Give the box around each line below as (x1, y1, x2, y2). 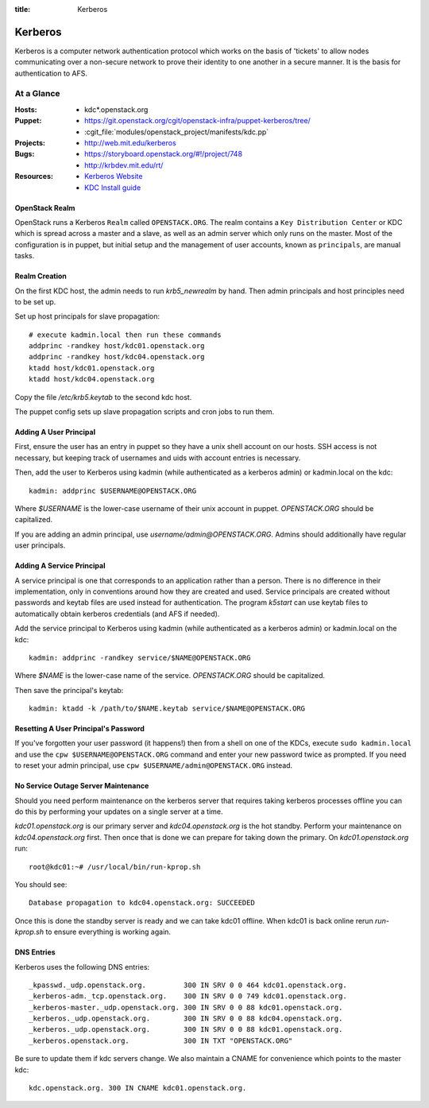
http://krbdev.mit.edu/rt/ (84, 160, 164, 170)
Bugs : (14, 149, 35, 159)
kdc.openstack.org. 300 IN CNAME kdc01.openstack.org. (29, 1083, 247, 1093)
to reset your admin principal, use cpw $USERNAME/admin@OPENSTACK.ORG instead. (14, 761, 293, 770)
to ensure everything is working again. (44, 927, 171, 937)
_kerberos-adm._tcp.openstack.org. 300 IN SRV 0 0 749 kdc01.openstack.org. (29, 992, 347, 1001)
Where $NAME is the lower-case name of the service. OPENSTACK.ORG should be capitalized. (14, 671, 326, 680)
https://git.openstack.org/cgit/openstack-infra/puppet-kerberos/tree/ (84, 116, 311, 126)
